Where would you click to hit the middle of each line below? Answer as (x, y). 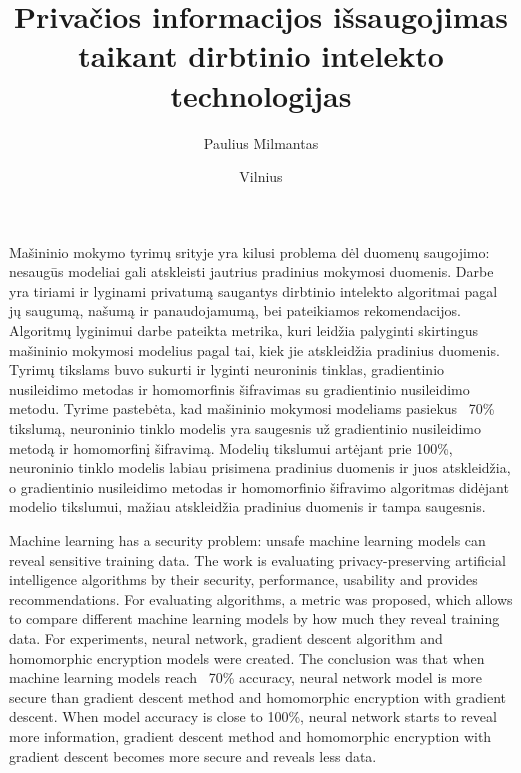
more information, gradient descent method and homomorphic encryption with (250, 735)
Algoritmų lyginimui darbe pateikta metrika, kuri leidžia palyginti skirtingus (244, 330)
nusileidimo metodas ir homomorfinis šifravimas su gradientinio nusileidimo (239, 388)
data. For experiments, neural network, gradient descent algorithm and (226, 637)
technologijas (261, 94)
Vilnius (261, 176)
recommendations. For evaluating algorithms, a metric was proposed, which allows (261, 598)
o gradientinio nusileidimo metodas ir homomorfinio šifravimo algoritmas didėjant (259, 486)
